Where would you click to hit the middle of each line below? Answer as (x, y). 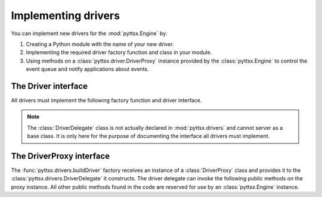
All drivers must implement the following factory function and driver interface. (106, 101)
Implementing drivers (66, 15)
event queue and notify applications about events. (87, 69)
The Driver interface (49, 86)
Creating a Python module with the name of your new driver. (100, 44)
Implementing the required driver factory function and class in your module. (119, 52)
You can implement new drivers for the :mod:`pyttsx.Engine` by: (89, 33)
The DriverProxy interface (61, 156)
